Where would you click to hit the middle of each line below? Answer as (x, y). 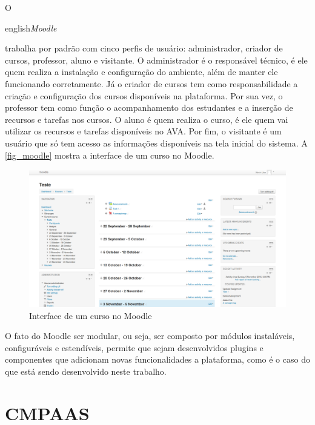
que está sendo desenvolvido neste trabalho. (86, 371)
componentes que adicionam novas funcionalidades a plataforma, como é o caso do (157, 359)
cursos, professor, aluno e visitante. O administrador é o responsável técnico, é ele (156, 60)
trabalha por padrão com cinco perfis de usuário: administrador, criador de (144, 48)
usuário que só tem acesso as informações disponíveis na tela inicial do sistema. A (156, 143)
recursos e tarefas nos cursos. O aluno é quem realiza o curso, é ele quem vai (147, 119)
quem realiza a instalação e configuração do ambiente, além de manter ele (141, 72)
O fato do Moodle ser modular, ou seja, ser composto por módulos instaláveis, (150, 336)
